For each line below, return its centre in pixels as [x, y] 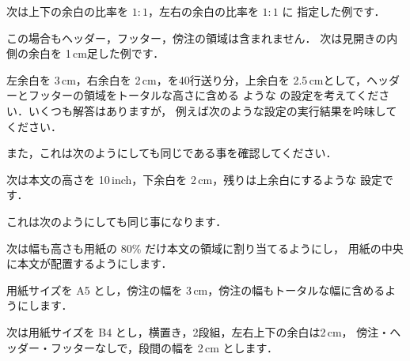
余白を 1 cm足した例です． [96, 53]
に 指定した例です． [334, 11]
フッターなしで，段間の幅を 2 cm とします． [164, 347]
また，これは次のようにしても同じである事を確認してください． [172, 153]
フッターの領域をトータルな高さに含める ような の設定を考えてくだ [203, 95]
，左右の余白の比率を [203, 11]
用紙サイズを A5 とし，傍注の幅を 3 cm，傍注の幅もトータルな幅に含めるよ [201, 290]
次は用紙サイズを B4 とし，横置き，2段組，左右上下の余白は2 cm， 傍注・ [198, 331]
